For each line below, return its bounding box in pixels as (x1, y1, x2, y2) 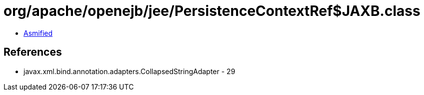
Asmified (23, 28, 53, 37)
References (3, 46, 62, 59)
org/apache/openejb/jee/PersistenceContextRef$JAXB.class (3, 2, 420, 19)
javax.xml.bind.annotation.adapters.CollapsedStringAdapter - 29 (23, 67, 235, 76)
